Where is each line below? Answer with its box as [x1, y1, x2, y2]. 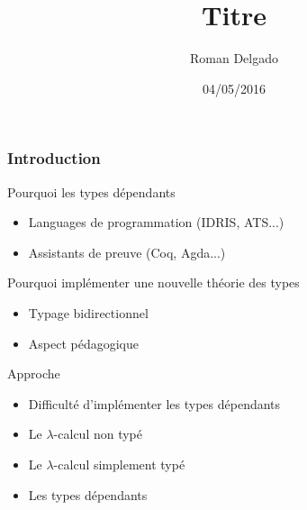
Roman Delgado [190, 49, 278, 68]
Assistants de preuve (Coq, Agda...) [28, 242, 226, 261]
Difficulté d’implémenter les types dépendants [28, 394, 281, 413]
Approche [7, 364, 60, 383]
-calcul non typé [53, 424, 143, 443]
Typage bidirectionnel [28, 303, 149, 322]
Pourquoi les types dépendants [7, 182, 176, 201]
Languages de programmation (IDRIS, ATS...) [28, 213, 284, 232]
